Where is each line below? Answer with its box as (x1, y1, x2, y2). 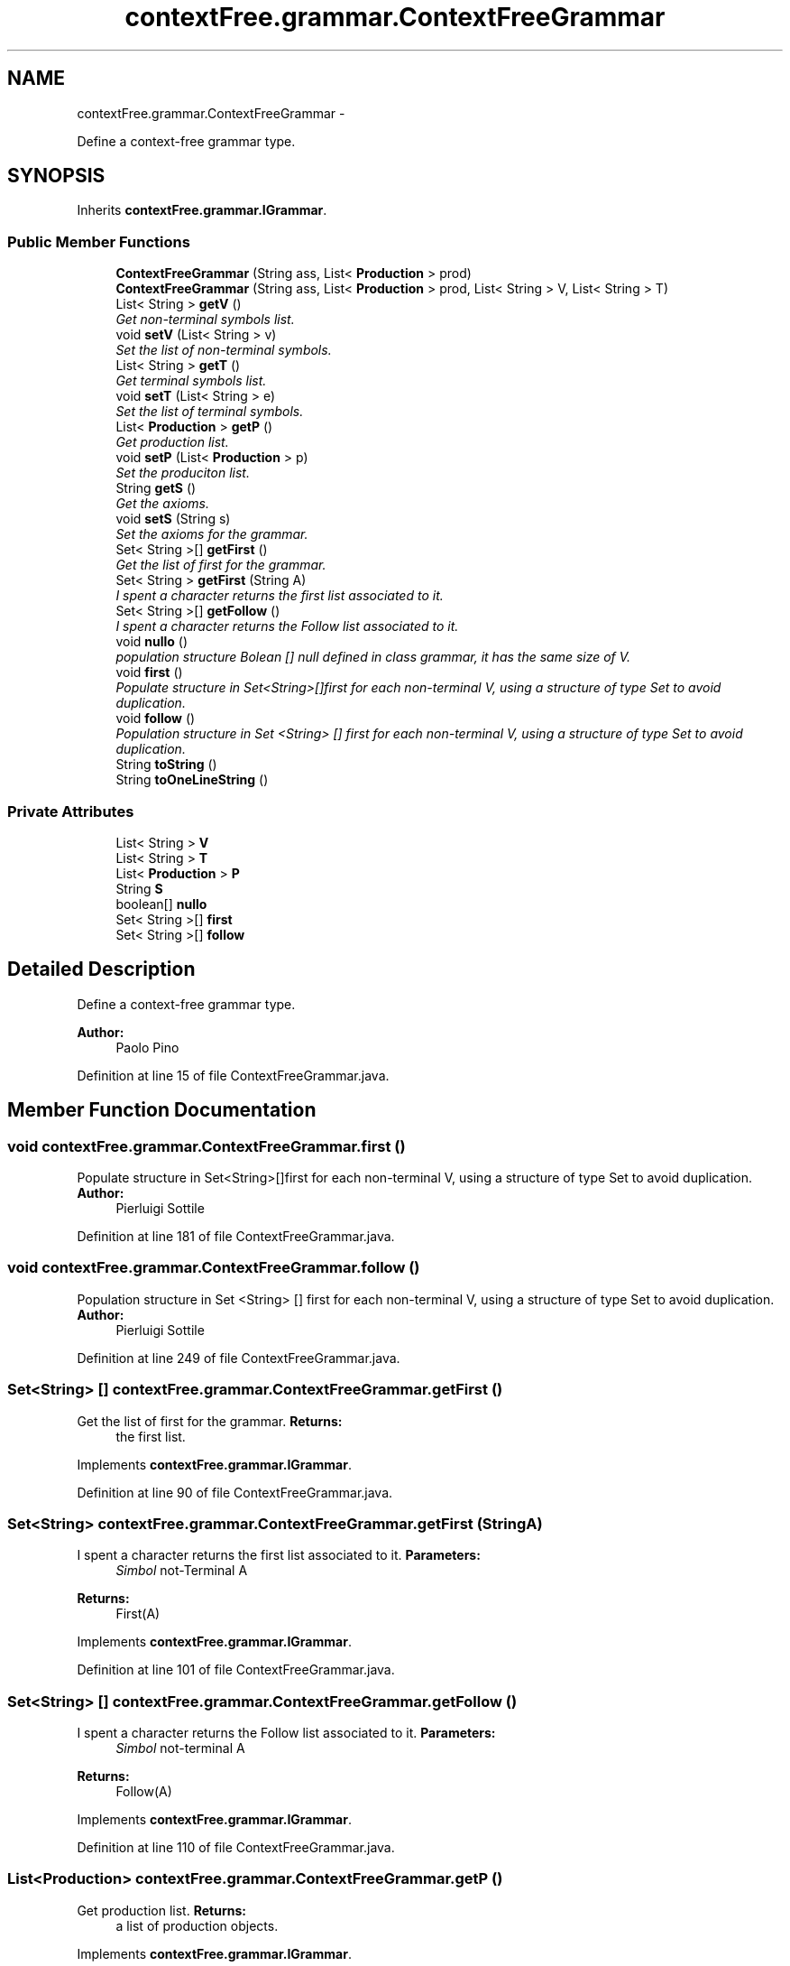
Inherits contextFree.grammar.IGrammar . (77, 202, 327, 218)
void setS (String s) (115, 511, 231, 527)
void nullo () (115, 634, 188, 650)
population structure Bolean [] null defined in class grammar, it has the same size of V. (115, 649, 631, 665)
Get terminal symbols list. (115, 373, 267, 389)
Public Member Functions (7, 232, 190, 251)
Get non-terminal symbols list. (115, 311, 295, 328)
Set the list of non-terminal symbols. (115, 342, 332, 358)
